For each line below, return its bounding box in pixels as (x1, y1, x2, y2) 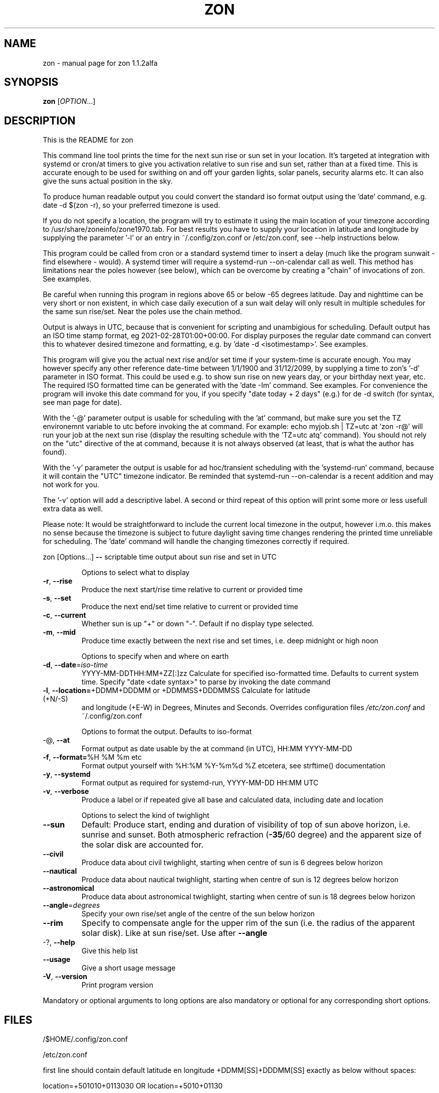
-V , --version (43, 972, 87, 981)
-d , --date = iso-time (43, 660, 108, 669)
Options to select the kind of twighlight (81, 811, 209, 820)
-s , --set (43, 594, 72, 603)
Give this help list (81, 946, 138, 955)
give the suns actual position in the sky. (43, 177, 173, 186)
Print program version (81, 981, 153, 990)
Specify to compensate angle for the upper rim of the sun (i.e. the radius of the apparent (81, 918, 415, 928)
